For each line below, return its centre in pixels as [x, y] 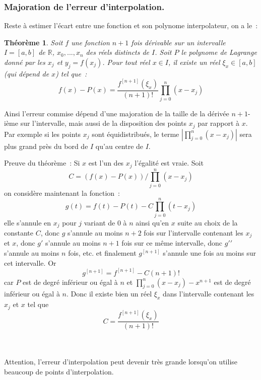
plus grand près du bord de [46, 146]
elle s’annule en [28, 222]
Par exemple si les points [43, 134]
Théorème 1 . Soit [34, 42]
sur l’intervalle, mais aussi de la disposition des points [103, 123]
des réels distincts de [118, 52]
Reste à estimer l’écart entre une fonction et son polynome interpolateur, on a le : [131, 25]
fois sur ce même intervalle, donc [172, 243]
